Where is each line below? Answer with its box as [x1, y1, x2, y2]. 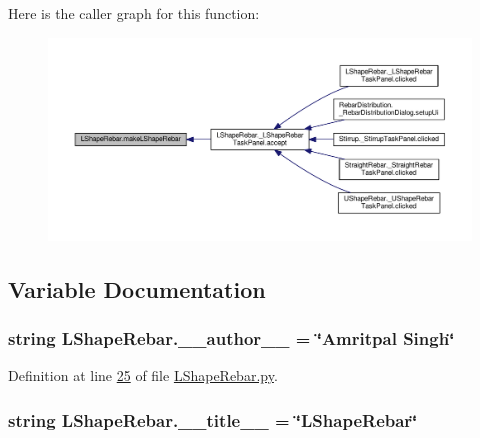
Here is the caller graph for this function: [8, 3, 260, 23]
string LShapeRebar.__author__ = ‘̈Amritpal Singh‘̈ [8, 326, 455, 351]
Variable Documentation [8, 273, 266, 304]
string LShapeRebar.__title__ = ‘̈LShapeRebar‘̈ [8, 408, 418, 432]
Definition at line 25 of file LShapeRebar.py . [8, 365, 278, 386]
